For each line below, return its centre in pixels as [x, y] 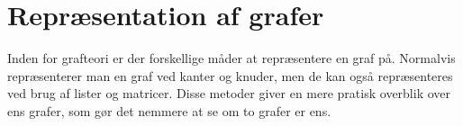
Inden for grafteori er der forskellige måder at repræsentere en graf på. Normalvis [231, 58]
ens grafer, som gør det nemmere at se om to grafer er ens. [169, 110]
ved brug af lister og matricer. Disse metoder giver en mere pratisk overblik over [229, 93]
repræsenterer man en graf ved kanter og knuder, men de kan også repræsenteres [230, 75]
